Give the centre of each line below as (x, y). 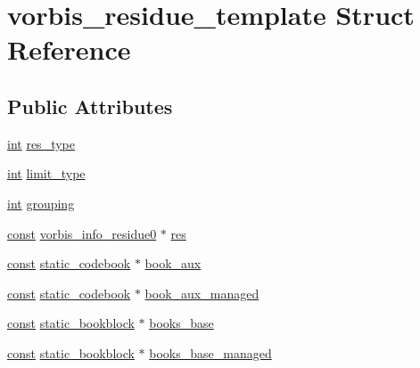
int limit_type (46, 173)
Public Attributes (90, 106)
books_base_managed (210, 352)
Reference (69, 49)
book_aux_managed (202, 293)
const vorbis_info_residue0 (82, 233)
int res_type (41, 143)
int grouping (41, 203)
